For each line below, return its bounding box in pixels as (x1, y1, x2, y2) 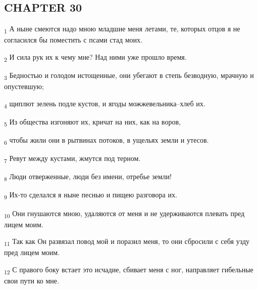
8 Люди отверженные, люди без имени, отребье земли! (4, 171, 172, 183)
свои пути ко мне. (4, 275, 59, 286)
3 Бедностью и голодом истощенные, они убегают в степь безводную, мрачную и (4, 70, 254, 81)
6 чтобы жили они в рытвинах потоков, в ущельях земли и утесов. (4, 135, 209, 146)
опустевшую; (4, 81, 44, 92)
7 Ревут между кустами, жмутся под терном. (4, 153, 141, 164)
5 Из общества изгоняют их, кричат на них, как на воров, (4, 116, 181, 128)
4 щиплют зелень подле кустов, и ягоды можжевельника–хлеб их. (4, 98, 205, 110)
